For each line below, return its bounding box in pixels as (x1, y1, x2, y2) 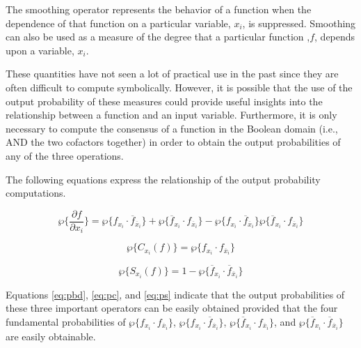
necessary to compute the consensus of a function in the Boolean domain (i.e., (6, 121, 338, 135)
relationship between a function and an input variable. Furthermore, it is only (6, 107, 337, 122)
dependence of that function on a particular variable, (6, 15, 231, 30)
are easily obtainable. (6, 328, 96, 343)
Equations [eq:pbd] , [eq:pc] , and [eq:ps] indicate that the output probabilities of (6, 287, 345, 301)
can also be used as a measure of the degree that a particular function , (6, 29, 310, 44)
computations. (6, 186, 66, 200)
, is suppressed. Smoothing (242, 15, 356, 30)
